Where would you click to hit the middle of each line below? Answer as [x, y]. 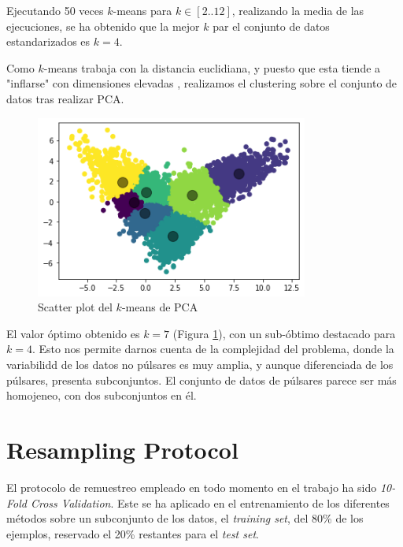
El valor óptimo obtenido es [73, 333]
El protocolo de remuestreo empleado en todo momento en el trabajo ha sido [192, 487]
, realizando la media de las [298, 10]
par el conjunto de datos [271, 26]
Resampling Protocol [122, 450]
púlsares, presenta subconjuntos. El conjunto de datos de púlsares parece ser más [201, 380]
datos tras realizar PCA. [65, 98]
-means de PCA [160, 307]
